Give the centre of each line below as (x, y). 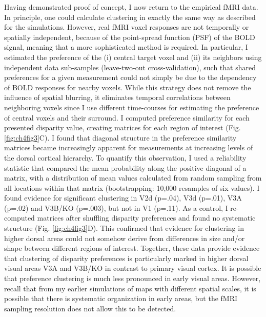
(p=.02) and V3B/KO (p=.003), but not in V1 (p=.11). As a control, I (116, 207)
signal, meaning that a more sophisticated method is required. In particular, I (126, 47)
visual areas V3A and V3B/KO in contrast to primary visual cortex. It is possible (133, 268)
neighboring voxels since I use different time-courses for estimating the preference (132, 107)
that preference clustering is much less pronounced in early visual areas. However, (132, 278)
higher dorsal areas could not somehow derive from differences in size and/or (125, 238)
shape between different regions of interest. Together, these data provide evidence (132, 248)
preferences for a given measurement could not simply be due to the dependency (130, 77)
